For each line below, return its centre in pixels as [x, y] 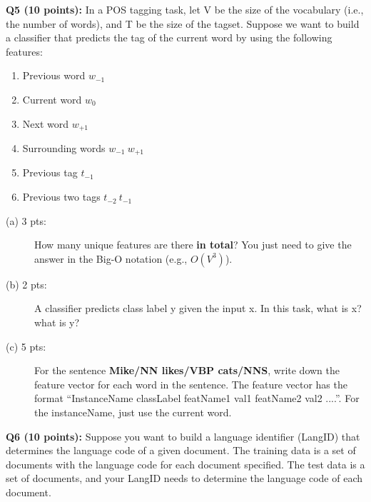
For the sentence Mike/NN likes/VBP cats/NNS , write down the [187, 370]
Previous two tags [61, 197]
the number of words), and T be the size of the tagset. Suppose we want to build [183, 23]
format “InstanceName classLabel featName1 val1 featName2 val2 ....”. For [197, 398]
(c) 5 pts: [26, 346]
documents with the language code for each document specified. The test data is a [185, 464]
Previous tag [50, 172]
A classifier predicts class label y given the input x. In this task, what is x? [198, 308]
